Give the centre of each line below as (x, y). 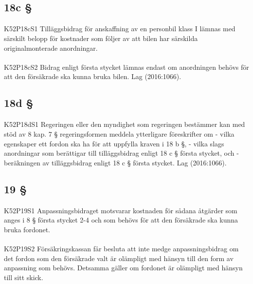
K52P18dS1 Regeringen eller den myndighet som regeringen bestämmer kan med (125, 124)
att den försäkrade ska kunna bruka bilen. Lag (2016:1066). (93, 76)
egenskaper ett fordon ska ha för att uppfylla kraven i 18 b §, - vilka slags (114, 143)
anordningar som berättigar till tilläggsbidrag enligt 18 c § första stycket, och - (121, 153)
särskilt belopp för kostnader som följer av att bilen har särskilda (101, 38)
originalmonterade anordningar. (51, 48)
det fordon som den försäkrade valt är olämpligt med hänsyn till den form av (119, 258)
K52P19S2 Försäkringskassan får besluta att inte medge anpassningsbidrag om (121, 249)
